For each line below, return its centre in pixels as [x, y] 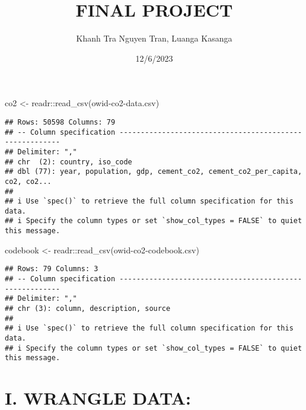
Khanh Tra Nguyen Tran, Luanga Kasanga [154, 38]
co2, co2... [28, 181]
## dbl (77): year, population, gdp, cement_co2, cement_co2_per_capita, [154, 172]
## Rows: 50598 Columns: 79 [60, 122]
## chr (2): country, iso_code [68, 162]
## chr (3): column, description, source [88, 309]
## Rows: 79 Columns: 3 [52, 269]
